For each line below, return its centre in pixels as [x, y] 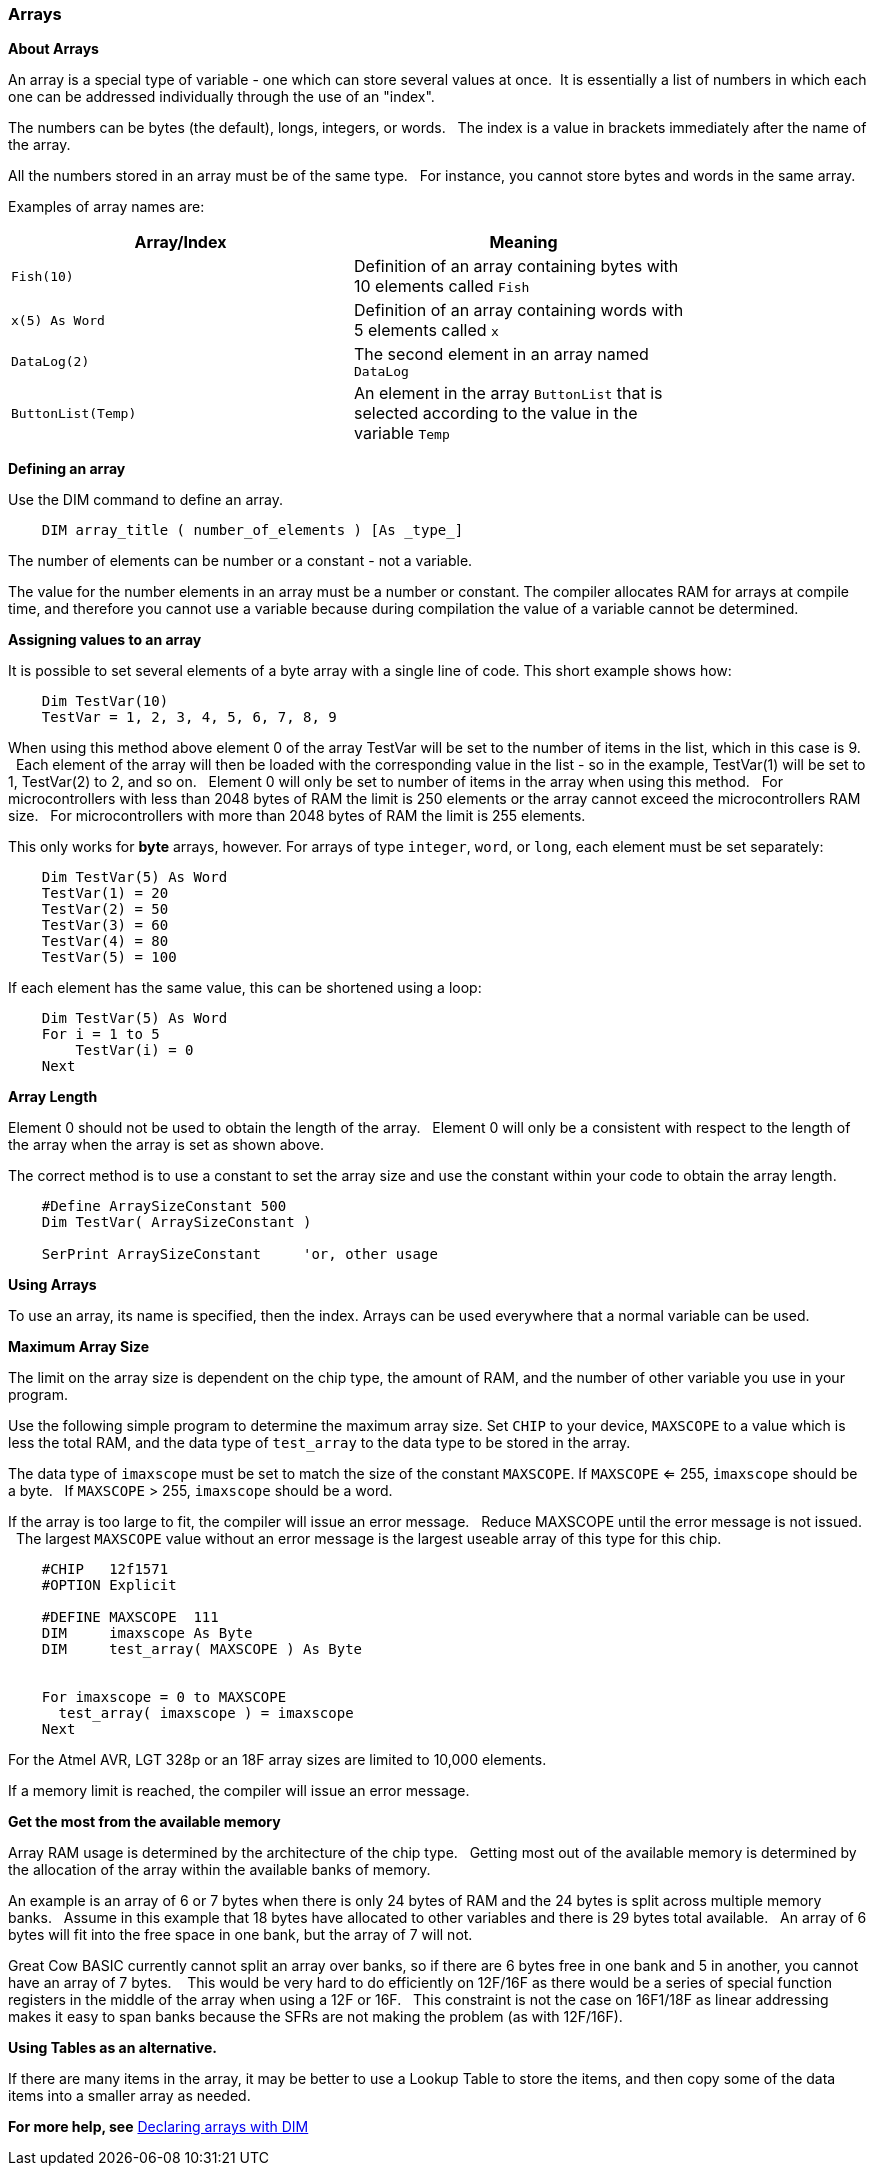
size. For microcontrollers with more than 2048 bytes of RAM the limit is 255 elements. [297, 816]
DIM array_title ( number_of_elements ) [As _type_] [252, 530]
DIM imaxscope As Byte [147, 1633]
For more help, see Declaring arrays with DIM [158, 2127]
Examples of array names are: [106, 207]
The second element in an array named [501, 354]
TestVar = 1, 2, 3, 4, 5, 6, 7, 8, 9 [189, 717]
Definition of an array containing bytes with [516, 266]
